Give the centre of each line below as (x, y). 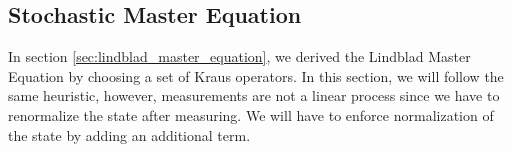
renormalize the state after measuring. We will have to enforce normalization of (251, 114)
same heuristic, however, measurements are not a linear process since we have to (254, 95)
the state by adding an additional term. (129, 134)
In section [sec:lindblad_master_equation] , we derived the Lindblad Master (239, 56)
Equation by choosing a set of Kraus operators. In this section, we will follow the (256, 75)
